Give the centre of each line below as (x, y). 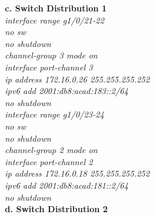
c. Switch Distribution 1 (56, 8)
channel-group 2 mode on (51, 150)
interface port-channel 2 (49, 161)
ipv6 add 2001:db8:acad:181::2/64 (67, 185)
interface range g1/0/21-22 (55, 20)
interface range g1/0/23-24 (55, 114)
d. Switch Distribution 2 (56, 209)
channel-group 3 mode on (51, 55)
